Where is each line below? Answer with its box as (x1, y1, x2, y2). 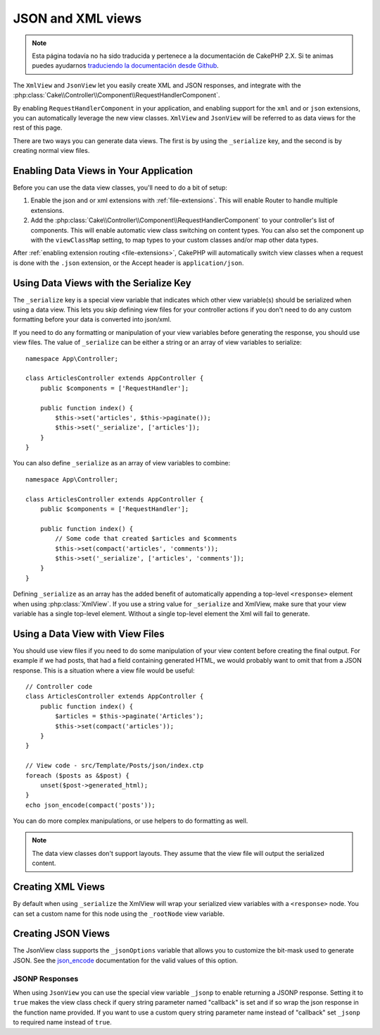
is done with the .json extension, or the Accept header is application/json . (13, 258, 244, 267)
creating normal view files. (13, 147, 90, 155)
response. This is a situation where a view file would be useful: (13, 666, 195, 675)
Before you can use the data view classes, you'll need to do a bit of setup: (13, 183, 228, 192)
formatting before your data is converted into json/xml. (13, 315, 172, 324)
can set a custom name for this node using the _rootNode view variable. (13, 910, 225, 918)
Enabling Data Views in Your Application (13, 164, 194, 176)
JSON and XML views (13, 11, 142, 26)
